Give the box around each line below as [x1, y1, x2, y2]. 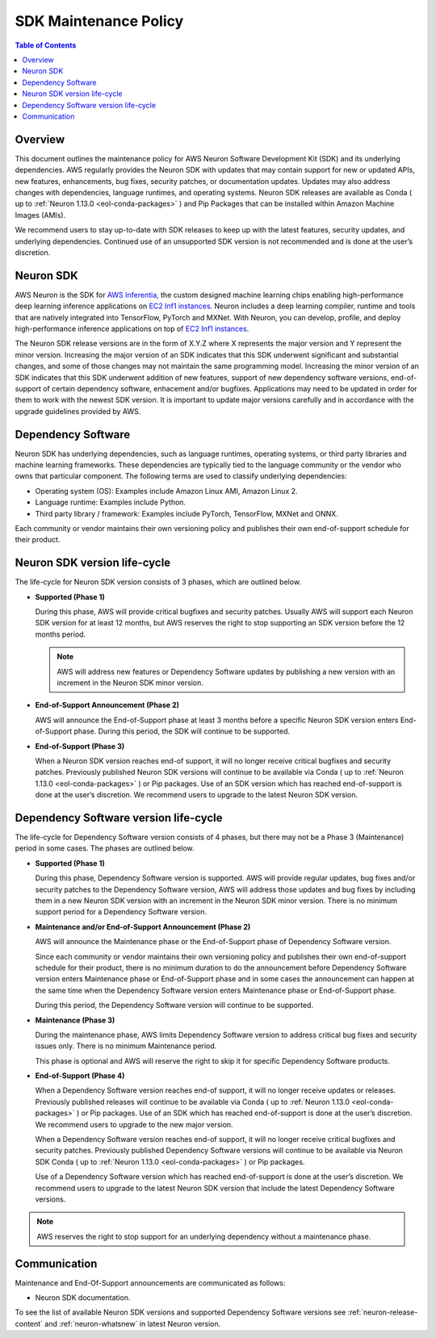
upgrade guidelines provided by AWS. [15, 406, 141, 416]
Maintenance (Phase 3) [35, 1015, 115, 1025]
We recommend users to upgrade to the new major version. [35, 1119, 233, 1129]
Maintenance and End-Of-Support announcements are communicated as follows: [15, 1277, 286, 1287]
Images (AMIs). [15, 210, 66, 220]
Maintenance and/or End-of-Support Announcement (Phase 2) [35, 922, 251, 931]
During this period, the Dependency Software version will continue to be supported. [35, 1001, 314, 1010]
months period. [35, 629, 86, 639]
